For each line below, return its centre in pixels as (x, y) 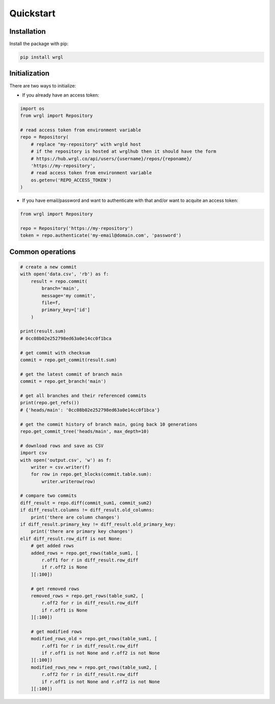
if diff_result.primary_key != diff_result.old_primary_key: (98, 524)
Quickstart (33, 13)
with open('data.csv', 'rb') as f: (64, 274)
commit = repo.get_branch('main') (63, 381)
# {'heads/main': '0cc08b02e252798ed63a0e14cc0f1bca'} (90, 410)
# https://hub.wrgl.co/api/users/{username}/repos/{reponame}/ (112, 159)
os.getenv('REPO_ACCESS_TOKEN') (71, 180)
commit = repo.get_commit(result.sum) (68, 360)
